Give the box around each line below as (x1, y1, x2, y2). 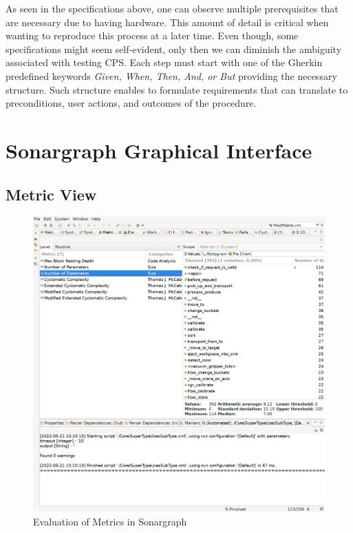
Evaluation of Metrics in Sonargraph (33, 514, 187, 528)
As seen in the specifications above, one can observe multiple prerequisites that (6, 1, 339, 15)
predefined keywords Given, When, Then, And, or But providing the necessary (6, 68, 337, 83)
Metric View (6, 183, 97, 205)
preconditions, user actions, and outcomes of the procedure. (6, 96, 257, 110)
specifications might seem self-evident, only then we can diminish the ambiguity (6, 41, 342, 56)
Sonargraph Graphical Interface (6, 136, 312, 164)
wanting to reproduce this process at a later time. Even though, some (6, 28, 299, 43)
